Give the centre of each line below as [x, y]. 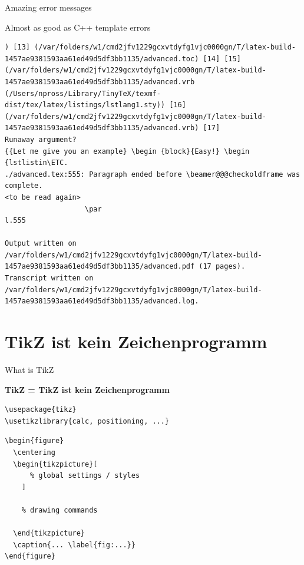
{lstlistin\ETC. [37, 163]
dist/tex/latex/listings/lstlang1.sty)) [85, 105]
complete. [24, 186]
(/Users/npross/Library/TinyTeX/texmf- [83, 93]
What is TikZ [29, 369]
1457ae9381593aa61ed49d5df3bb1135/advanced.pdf [100, 267]
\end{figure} [30, 556]
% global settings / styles [85, 476]
